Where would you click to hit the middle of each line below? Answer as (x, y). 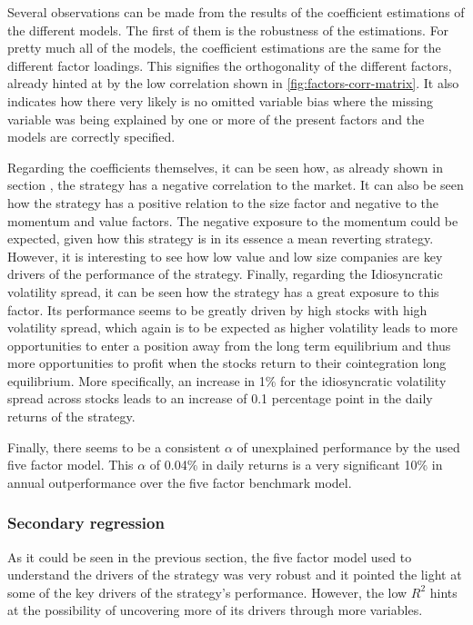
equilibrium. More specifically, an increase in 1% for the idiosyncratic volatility (227, 380)
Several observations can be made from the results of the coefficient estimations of (236, 12)
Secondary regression (86, 523)
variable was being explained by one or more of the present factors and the (216, 119)
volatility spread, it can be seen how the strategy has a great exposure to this (223, 291)
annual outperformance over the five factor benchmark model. (180, 482)
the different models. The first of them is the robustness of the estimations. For (228, 30)
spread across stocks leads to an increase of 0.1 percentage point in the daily (220, 398)
